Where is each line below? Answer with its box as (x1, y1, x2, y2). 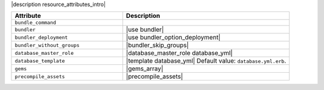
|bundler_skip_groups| (126, 41, 189, 49)
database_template (14, 57, 65, 64)
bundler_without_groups (14, 42, 80, 48)
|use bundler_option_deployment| (126, 33, 221, 42)
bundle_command (14, 20, 56, 26)
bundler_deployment (14, 34, 68, 41)
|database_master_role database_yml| (126, 49, 233, 57)
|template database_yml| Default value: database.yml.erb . (126, 57, 286, 65)
